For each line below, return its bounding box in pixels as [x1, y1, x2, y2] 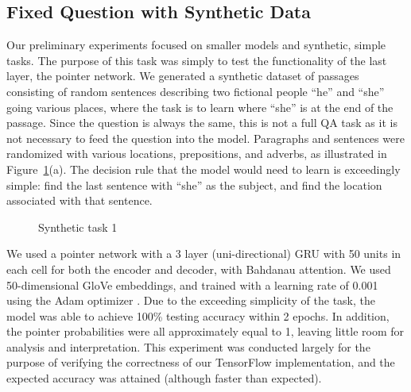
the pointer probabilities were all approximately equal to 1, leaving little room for [6, 323, 405, 340]
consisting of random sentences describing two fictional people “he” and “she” [6, 83, 385, 99]
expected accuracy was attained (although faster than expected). [6, 370, 322, 386]
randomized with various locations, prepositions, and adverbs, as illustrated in [6, 145, 387, 162]
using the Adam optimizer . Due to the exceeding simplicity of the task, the [6, 292, 376, 309]
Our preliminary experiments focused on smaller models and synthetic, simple [6, 37, 386, 53]
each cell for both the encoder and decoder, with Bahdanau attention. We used [6, 260, 391, 277]
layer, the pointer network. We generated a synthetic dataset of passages [6, 67, 359, 84]
